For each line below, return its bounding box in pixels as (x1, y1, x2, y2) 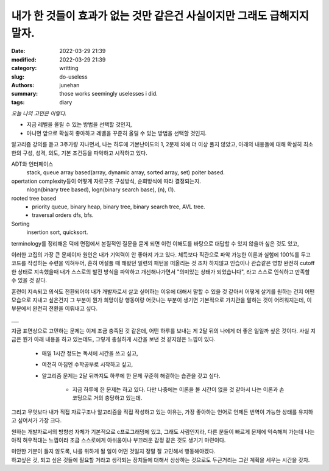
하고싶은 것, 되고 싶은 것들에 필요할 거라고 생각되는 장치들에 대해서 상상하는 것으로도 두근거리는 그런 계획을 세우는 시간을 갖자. (11, 456, 310, 463)
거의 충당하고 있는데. (93, 394, 143, 402)
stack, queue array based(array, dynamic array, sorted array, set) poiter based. (26, 169, 225, 176)
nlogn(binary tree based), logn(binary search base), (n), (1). (26, 186, 176, 193)
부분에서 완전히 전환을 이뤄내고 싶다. (11, 305, 97, 312)
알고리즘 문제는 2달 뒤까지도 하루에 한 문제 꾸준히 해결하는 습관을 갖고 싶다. (41, 372, 221, 379)
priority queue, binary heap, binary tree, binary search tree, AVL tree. (32, 203, 205, 210)
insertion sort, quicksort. (26, 228, 88, 236)
